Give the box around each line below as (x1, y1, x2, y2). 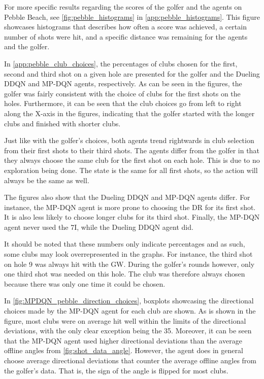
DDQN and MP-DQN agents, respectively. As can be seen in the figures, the (4, 78, 242, 89)
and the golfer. (4, 41, 50, 52)
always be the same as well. (4, 175, 89, 185)
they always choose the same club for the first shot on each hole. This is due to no (4, 155, 260, 165)
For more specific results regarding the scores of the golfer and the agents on (4, 2, 242, 12)
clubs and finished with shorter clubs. (4, 118, 121, 128)
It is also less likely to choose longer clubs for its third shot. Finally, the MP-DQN (4, 212, 260, 222)
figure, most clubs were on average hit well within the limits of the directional (4, 315, 246, 326)
